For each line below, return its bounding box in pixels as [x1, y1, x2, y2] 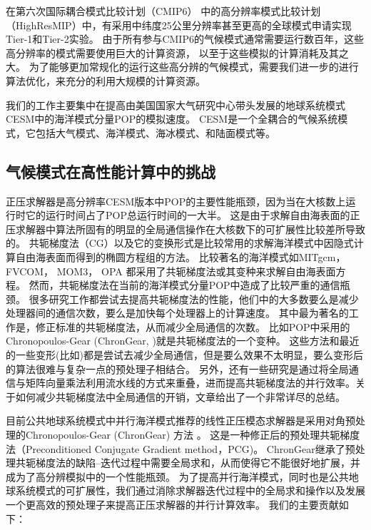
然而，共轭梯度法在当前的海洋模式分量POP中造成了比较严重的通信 [29, 277, 340, 292]
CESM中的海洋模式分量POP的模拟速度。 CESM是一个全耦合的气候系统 [6, 111, 338, 126]
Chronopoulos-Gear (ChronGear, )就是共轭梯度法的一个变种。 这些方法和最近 [6, 333, 360, 348]
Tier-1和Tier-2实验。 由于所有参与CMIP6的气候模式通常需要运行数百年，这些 [6, 31, 364, 46]
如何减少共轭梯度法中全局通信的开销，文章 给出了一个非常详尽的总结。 [15, 389, 345, 404]
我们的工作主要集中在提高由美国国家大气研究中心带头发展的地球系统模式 [6, 97, 345, 112]
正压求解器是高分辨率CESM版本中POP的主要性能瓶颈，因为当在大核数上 [6, 193, 346, 208]
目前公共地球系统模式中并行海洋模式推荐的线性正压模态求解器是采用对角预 [6, 413, 355, 428]
